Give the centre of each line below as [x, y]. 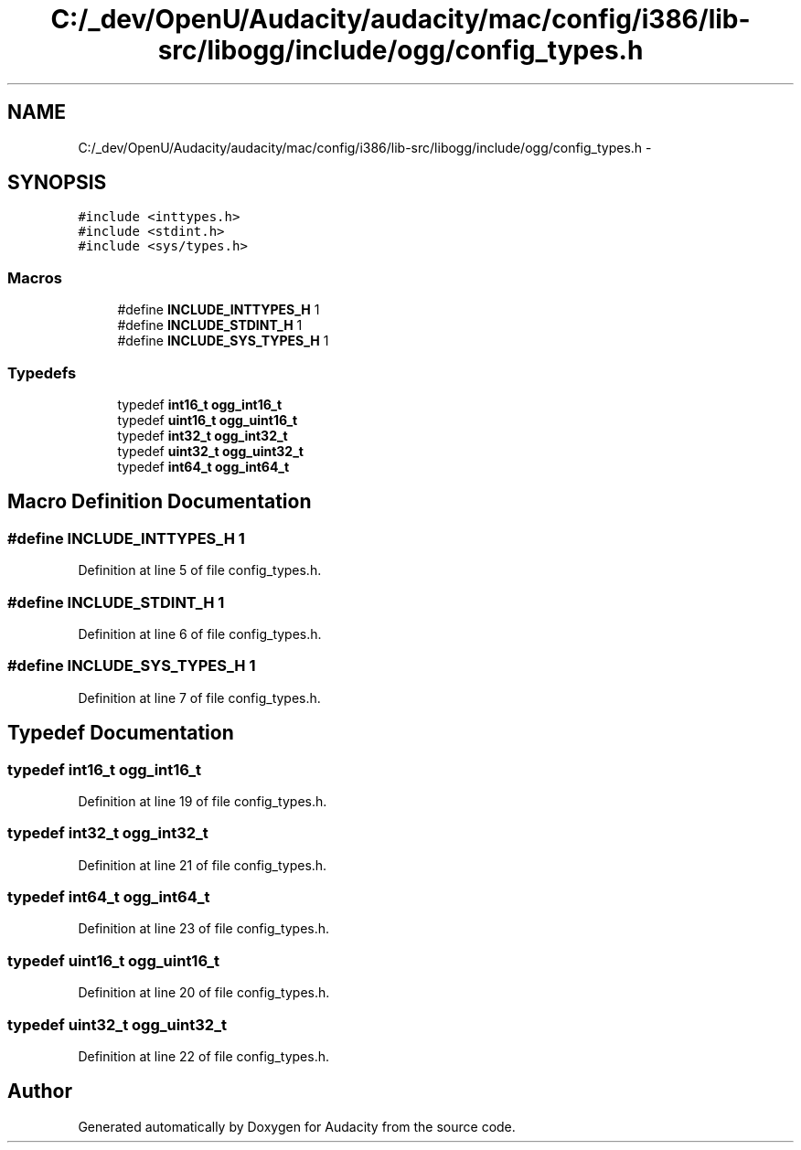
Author [40, 1091]
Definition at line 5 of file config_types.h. [200, 570]
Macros [35, 277]
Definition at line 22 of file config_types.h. [203, 1056]
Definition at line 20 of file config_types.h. [204, 993]
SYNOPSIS [57, 183]
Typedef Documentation [121, 733]
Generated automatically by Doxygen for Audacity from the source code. [297, 1126]
